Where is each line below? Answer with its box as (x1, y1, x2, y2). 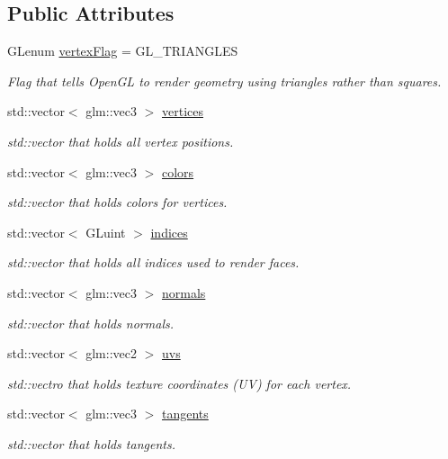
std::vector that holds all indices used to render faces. (7, 253, 300, 272)
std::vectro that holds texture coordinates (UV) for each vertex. (7, 373, 352, 392)
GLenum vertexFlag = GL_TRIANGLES (7, 41, 238, 60)
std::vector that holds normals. (7, 313, 174, 332)
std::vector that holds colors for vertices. (7, 193, 228, 211)
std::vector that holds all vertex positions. (7, 131, 234, 150)
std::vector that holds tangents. (7, 434, 175, 453)
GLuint (85, 222, 126, 241)
